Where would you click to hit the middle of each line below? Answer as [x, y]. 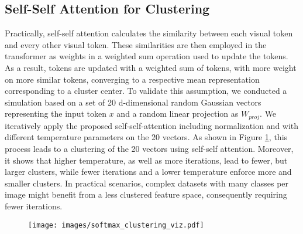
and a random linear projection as [178, 113]
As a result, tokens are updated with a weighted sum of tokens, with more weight [151, 67]
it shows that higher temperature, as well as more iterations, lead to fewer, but [146, 160]
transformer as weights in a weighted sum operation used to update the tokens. [147, 56]
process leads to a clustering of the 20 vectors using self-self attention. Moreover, [149, 148]
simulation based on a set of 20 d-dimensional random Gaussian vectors [133, 102]
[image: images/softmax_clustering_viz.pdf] [116, 225]
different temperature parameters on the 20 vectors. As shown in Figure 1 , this [146, 137]
